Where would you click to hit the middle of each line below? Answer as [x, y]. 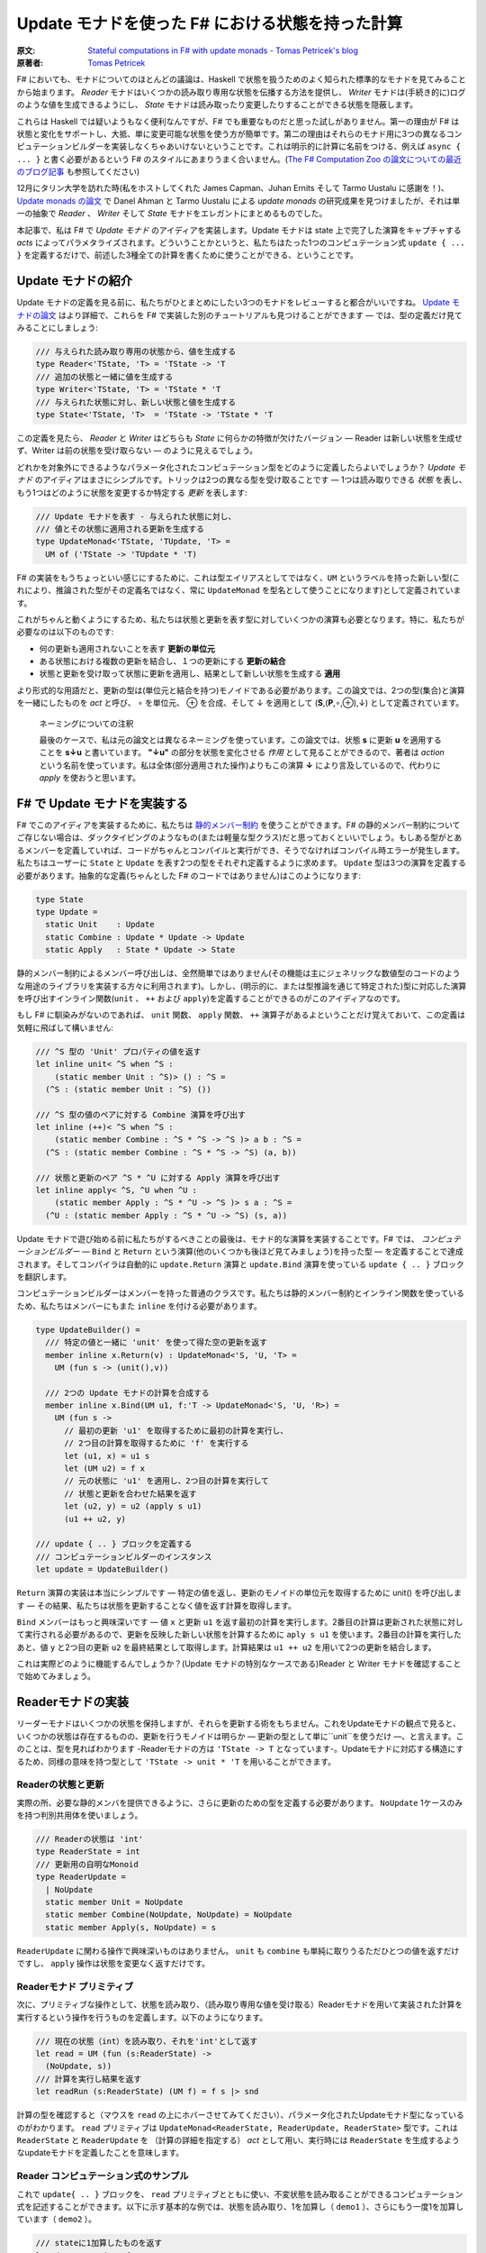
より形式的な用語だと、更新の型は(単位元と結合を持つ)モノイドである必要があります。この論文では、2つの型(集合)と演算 [241, 690]
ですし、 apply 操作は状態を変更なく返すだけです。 [113, 1964]
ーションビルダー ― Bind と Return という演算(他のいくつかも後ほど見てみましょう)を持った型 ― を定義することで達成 [240, 1252]
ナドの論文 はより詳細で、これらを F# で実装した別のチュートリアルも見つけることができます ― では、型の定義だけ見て [239, 315]
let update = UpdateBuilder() [102, 1569]
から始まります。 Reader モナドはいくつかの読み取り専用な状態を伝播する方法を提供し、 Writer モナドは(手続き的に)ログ [241, 92]
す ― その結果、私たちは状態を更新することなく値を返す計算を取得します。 [157, 1605]
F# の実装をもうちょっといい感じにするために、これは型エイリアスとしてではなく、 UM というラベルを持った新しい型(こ [238, 578]
